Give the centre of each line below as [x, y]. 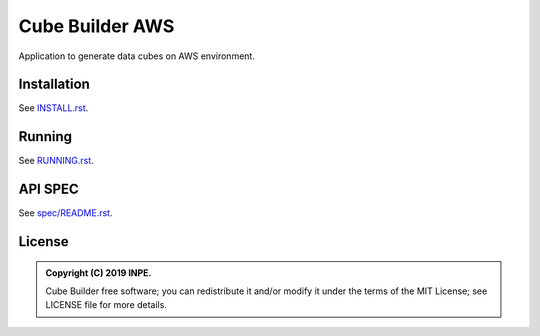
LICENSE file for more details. [106, 305]
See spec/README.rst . [65, 213]
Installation [54, 84]
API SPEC [48, 189]
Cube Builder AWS [96, 26]
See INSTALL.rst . [53, 108]
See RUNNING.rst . [56, 161]
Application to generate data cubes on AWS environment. [136, 56]
